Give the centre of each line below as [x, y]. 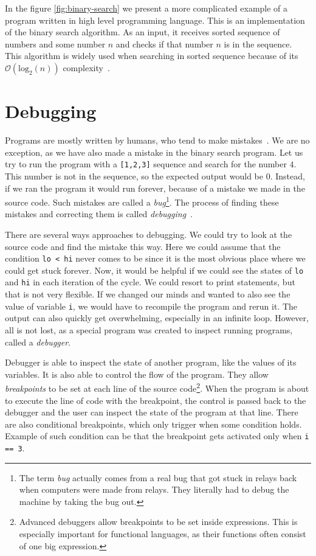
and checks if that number [164, 43]
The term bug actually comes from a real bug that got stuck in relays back [158, 477]
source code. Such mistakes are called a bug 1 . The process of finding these [142, 201]
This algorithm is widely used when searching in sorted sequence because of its [152, 56]
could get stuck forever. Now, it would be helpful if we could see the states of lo [154, 270]
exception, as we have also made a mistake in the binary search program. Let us [154, 152]
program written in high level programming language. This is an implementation [155, 20]
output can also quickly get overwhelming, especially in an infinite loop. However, [157, 318]
